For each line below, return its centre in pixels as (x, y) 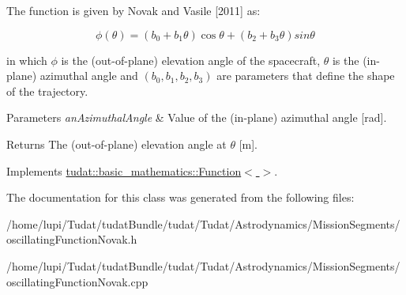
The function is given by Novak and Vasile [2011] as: (133, 10)
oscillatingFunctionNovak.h (72, 239)
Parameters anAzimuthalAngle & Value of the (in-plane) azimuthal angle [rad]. (197, 117)
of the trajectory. (47, 91)
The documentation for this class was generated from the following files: (180, 197)
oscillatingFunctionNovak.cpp (77, 281)
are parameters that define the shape (306, 76)
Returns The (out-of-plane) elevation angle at (117, 144)
